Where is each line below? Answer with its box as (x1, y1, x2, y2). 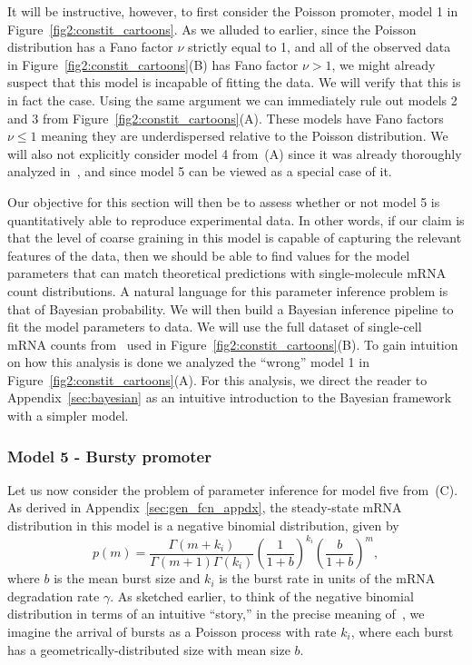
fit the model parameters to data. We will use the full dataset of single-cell (7, 317, 422, 336)
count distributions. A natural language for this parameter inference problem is (7, 281, 448, 300)
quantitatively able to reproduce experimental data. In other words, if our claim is (7, 210, 465, 229)
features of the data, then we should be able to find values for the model (7, 245, 410, 264)
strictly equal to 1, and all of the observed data (188, 37, 451, 56)
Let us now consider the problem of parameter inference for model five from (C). (7, 480, 458, 499)
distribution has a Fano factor (7, 37, 173, 56)
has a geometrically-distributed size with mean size (7, 640, 290, 659)
